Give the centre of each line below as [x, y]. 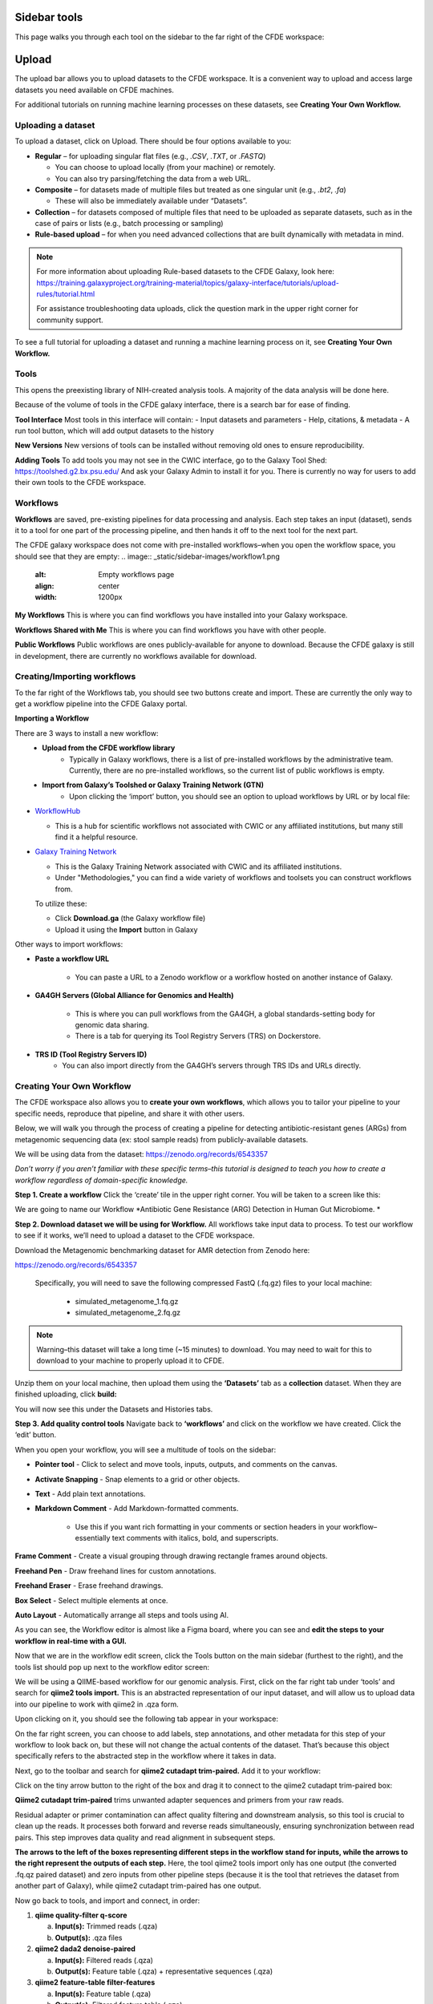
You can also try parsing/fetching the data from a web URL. [153, 178]
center [109, 586]
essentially [93, 1538]
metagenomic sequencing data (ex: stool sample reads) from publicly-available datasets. [162, 1139]
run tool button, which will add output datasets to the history [114, 430]
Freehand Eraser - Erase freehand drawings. [89, 1586]
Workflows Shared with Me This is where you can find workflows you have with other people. [170, 630]
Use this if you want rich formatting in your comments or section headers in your [208, 1526]
